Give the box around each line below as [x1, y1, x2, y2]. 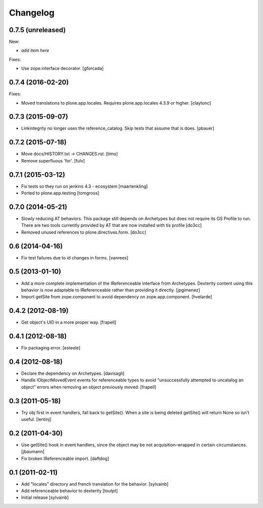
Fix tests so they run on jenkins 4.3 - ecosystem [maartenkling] [21, 183, 148, 189]
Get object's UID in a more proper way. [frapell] [21, 319, 116, 326]
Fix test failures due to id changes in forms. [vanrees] [21, 254, 129, 260]
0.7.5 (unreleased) [9, 26, 66, 34]
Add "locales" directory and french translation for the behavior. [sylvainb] [21, 481, 169, 487]
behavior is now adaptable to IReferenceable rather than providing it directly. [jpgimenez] [21, 287, 200, 293]
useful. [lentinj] [21, 417, 52, 422]
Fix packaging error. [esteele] [21, 345, 80, 351]
